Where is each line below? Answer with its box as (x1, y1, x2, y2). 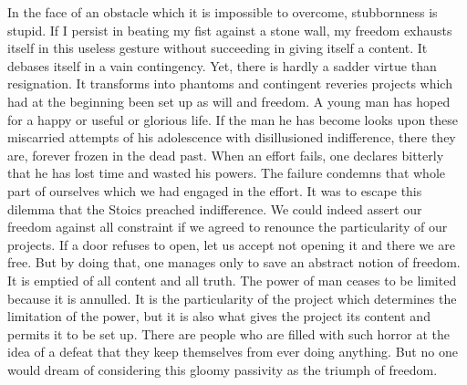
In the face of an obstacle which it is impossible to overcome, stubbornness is (7, 3, 438, 21)
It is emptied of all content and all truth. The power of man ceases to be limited (7, 270, 457, 289)
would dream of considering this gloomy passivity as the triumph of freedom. (7, 359, 438, 379)
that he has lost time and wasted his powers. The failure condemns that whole (7, 163, 446, 182)
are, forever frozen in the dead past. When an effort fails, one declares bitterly (7, 145, 444, 164)
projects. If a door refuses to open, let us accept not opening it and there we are (7, 234, 455, 254)
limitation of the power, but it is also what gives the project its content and (7, 307, 431, 326)
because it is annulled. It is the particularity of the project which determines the (7, 288, 457, 307)
